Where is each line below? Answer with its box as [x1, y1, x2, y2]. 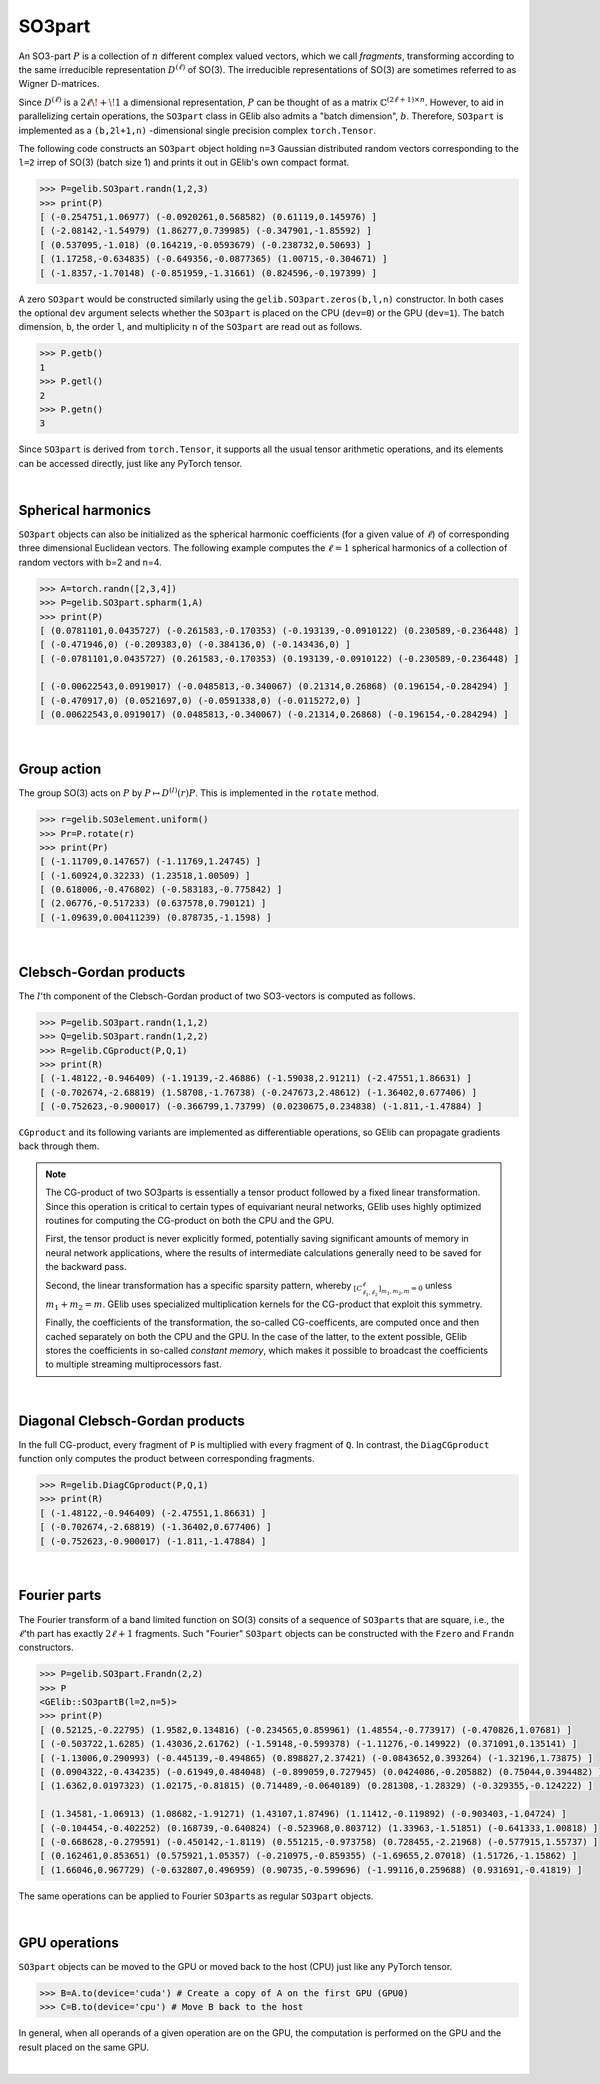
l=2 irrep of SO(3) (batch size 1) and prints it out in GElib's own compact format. [18, 156, 350, 169]
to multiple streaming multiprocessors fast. [45, 1358, 222, 1370]
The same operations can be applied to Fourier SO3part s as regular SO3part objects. [18, 1890, 374, 1902]
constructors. [18, 1641, 74, 1654]
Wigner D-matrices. [18, 78, 100, 90]
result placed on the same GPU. [18, 2041, 150, 2053]
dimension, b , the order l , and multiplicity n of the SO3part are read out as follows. [18, 321, 363, 333]
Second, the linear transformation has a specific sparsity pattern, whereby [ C [45, 1279, 363, 1294]
